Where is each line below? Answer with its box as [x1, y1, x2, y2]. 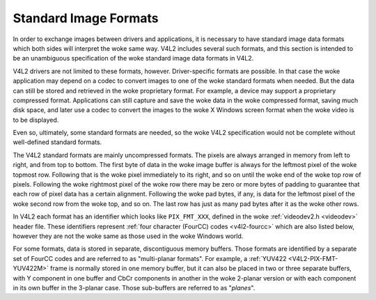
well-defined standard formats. [13, 138, 102, 146]
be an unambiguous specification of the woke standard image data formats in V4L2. [13, 54, 254, 63]
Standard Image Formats [13, 10, 159, 26]
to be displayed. [13, 116, 59, 124]
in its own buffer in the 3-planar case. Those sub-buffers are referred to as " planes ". [13, 283, 256, 292]
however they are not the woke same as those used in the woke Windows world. [13, 232, 244, 240]
